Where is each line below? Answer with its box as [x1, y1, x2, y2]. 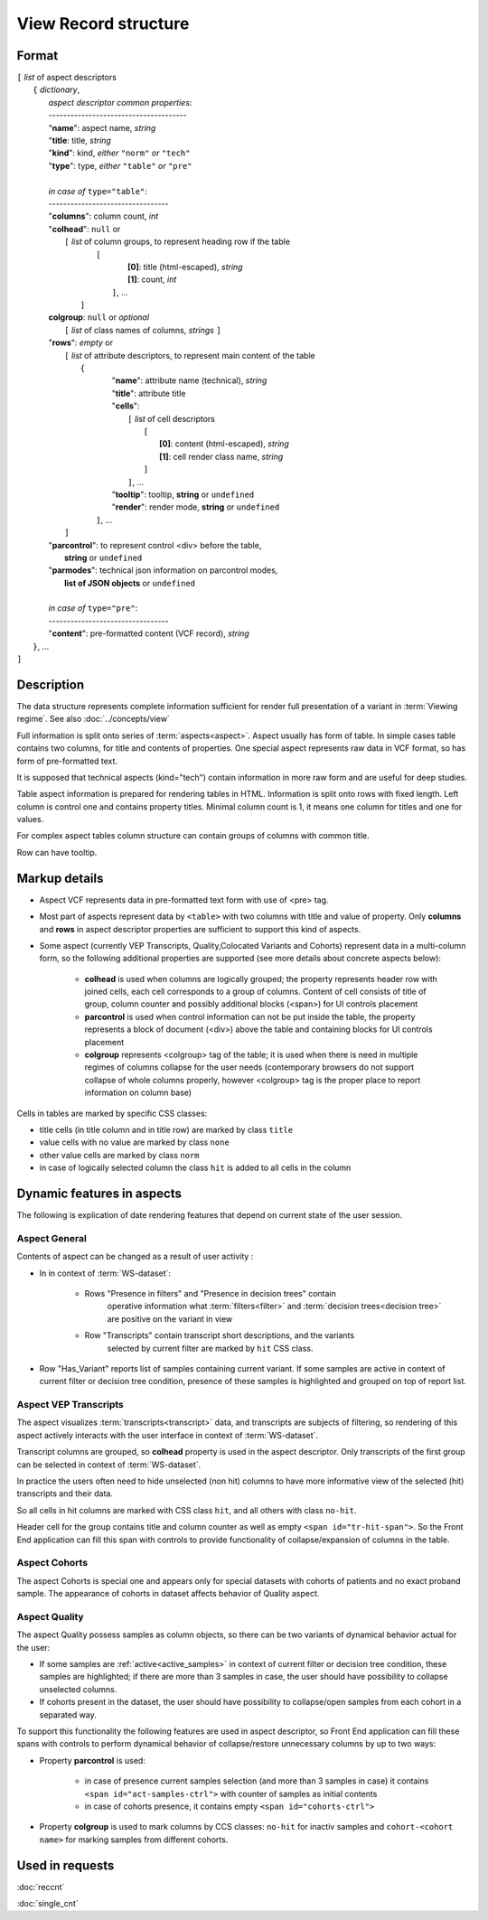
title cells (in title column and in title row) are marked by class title [39, 1125, 294, 1135]
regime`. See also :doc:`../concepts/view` [16, 714, 171, 725]
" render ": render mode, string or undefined [111, 501, 280, 512]
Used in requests [16, 1858, 115, 1873]
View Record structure [16, 14, 190, 33]
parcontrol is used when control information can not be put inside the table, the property [84, 1011, 416, 1022]
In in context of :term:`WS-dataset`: [39, 1268, 172, 1278]
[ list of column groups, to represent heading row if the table [64, 236, 291, 248]
